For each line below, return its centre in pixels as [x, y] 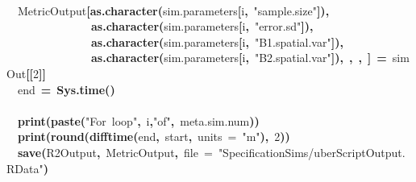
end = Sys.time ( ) [67, 89]
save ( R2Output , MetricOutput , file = [115, 152]
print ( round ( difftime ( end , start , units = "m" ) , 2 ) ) [154, 136]
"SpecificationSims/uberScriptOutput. [312, 152]
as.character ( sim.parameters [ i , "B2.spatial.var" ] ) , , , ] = [239, 58]
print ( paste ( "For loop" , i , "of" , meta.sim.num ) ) [139, 120]
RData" [25, 168]
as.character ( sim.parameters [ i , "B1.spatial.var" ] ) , [217, 41]
